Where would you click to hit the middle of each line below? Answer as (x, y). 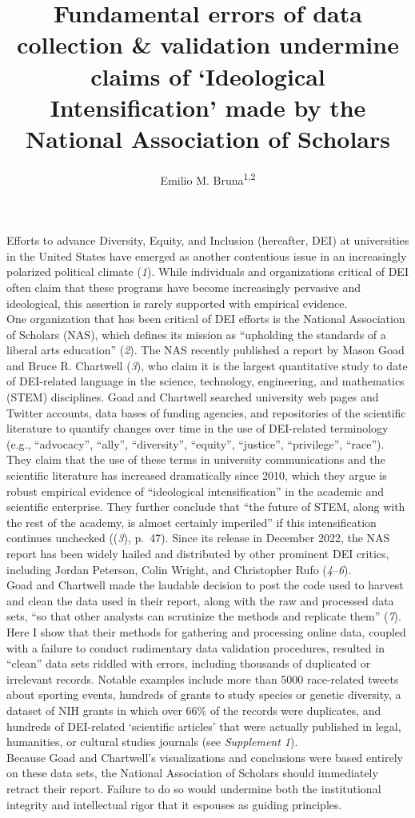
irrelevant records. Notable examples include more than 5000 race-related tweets (203, 678)
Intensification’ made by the (208, 107)
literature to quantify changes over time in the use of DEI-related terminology (198, 428)
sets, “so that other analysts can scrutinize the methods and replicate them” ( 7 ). (204, 616)
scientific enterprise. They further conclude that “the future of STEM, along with (206, 507)
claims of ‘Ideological (208, 76)
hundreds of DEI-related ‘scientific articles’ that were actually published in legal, (204, 726)
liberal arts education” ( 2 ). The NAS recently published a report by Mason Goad (206, 350)
